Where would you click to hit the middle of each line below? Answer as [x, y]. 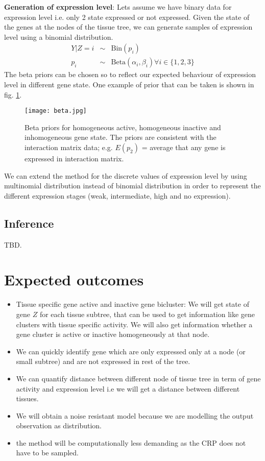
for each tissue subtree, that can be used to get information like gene [147, 314]
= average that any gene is [184, 147]
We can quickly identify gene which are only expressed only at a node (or [131, 351]
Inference [29, 223]
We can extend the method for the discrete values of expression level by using [126, 175]
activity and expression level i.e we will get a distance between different [128, 388]
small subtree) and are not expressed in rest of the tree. [103, 361]
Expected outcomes [74, 280]
